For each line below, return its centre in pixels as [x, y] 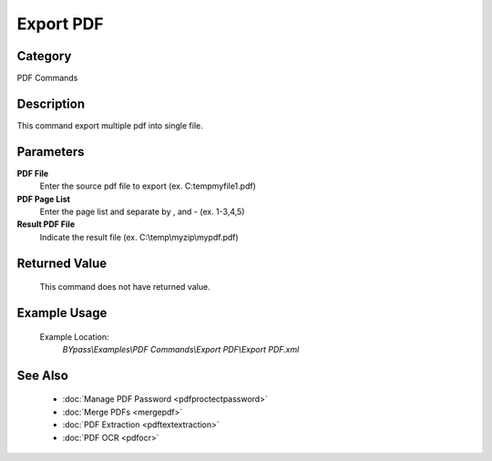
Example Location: [74, 336]
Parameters [51, 152]
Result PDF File [46, 224]
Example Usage [62, 313]
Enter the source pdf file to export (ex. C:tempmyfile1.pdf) [148, 186]
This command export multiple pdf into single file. [110, 125]
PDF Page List [43, 199]
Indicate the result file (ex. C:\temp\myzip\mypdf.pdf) [139, 237]
